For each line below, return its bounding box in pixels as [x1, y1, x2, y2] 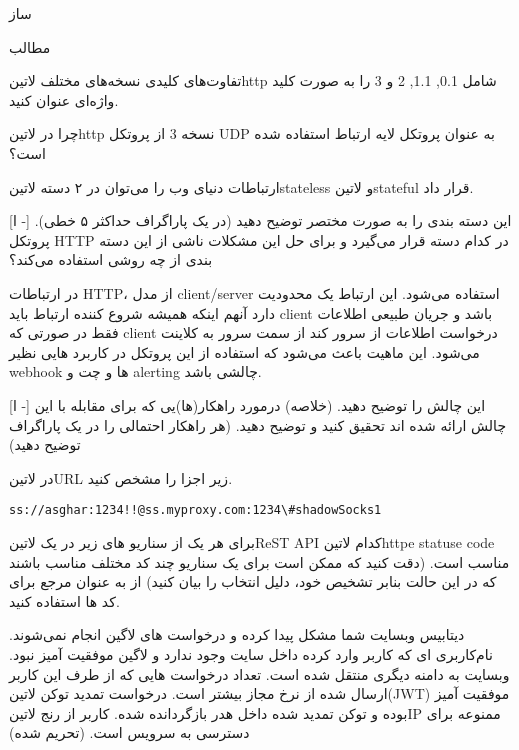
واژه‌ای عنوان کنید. [9, 89, 119, 110]
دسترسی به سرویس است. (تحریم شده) [9, 722, 250, 743]
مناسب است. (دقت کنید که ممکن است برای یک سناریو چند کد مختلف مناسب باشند [9, 551, 510, 572]
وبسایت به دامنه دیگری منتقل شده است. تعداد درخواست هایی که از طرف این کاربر [9, 663, 510, 684]
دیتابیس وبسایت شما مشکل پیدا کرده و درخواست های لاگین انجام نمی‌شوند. [9, 624, 465, 645]
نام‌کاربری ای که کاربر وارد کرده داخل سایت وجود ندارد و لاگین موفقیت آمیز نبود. [9, 643, 493, 664]
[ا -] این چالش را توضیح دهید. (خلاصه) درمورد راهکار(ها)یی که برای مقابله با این [9, 394, 486, 415]
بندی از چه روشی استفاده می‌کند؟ [9, 249, 213, 270]
